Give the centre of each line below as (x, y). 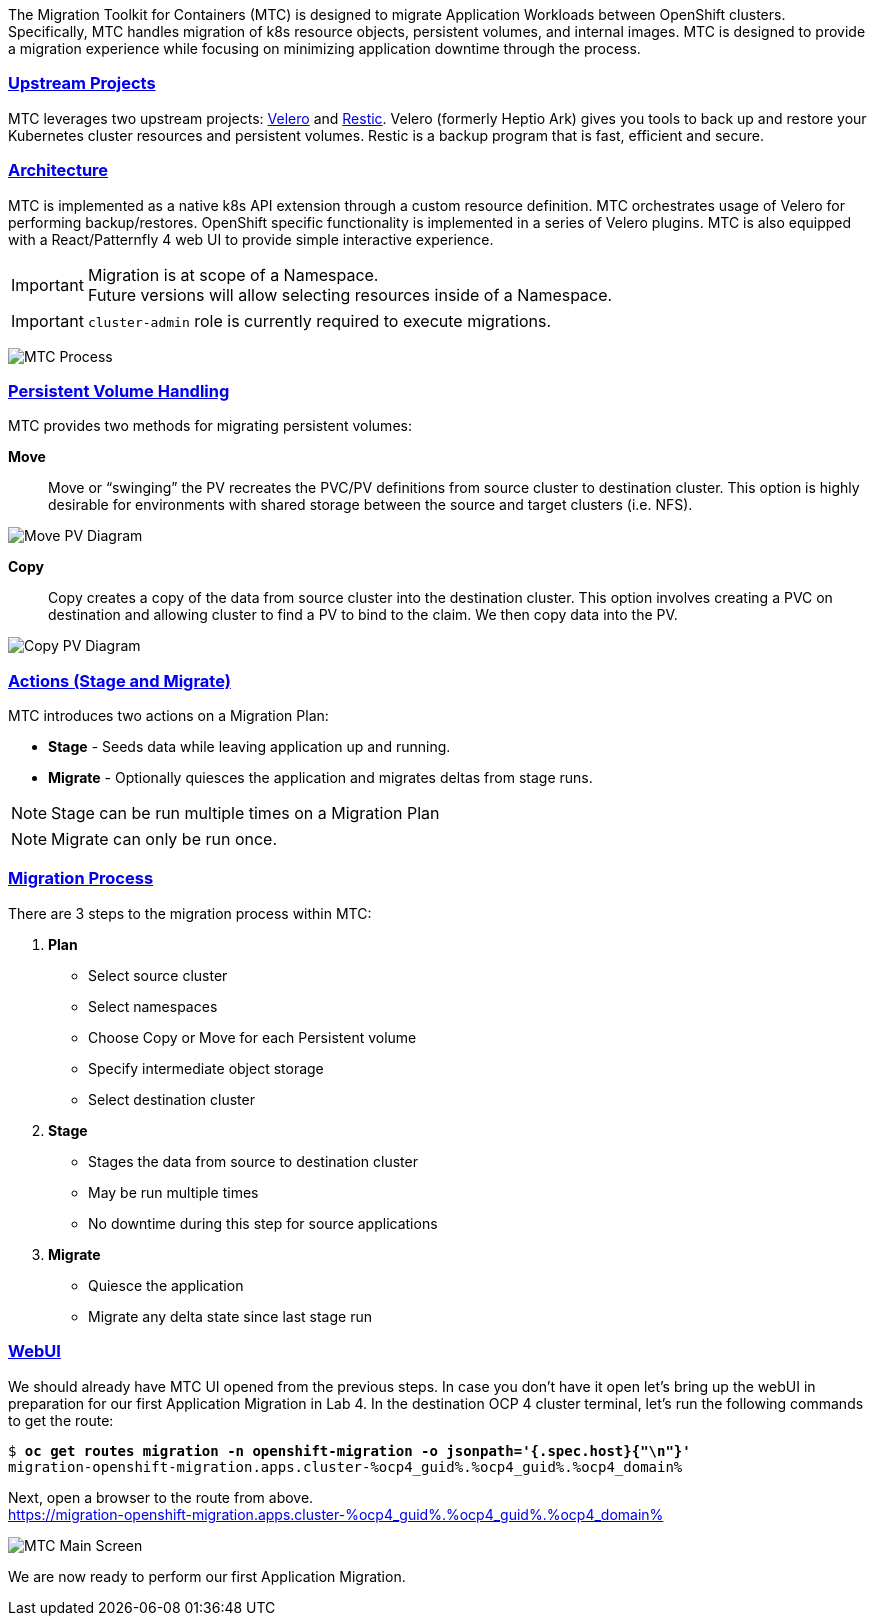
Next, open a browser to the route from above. (161, 1497)
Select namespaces (153, 1006)
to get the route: (61, 1420)
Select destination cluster (171, 1099)
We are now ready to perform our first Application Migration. (207, 1576)
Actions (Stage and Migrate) (119, 680)
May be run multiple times (173, 1192)
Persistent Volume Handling (119, 390)
